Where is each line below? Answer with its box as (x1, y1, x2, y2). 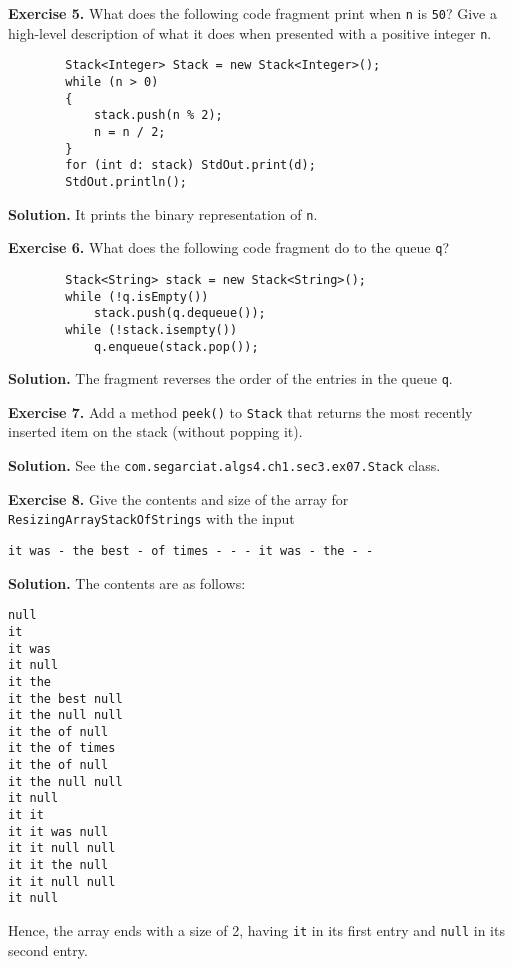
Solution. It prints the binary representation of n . (8, 203, 318, 224)
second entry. (8, 939, 88, 960)
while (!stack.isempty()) (65, 322, 238, 337)
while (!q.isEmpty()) (65, 289, 209, 304)
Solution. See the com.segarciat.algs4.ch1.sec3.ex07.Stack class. (8, 455, 441, 476)
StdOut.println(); (65, 174, 187, 189)
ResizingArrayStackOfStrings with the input (8, 508, 295, 529)
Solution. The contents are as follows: (8, 572, 246, 593)
